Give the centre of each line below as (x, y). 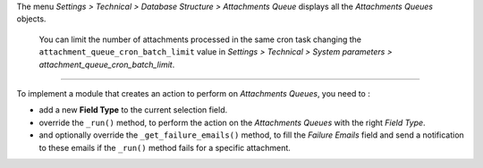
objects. (31, 19)
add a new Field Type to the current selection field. (133, 110)
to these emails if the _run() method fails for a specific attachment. (165, 147)
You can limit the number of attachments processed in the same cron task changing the (200, 39)
